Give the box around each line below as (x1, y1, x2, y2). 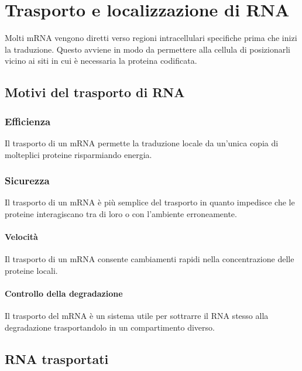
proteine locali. (5, 264, 58, 276)
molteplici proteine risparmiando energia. (5, 148, 152, 160)
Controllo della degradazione (5, 287, 123, 300)
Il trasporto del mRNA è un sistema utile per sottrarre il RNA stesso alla (5, 310, 269, 322)
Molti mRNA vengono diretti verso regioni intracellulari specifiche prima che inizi (5, 32, 297, 44)
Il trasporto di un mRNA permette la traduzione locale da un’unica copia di (5, 136, 279, 149)
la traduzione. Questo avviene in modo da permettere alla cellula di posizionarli (5, 43, 290, 55)
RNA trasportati (5, 349, 109, 367)
